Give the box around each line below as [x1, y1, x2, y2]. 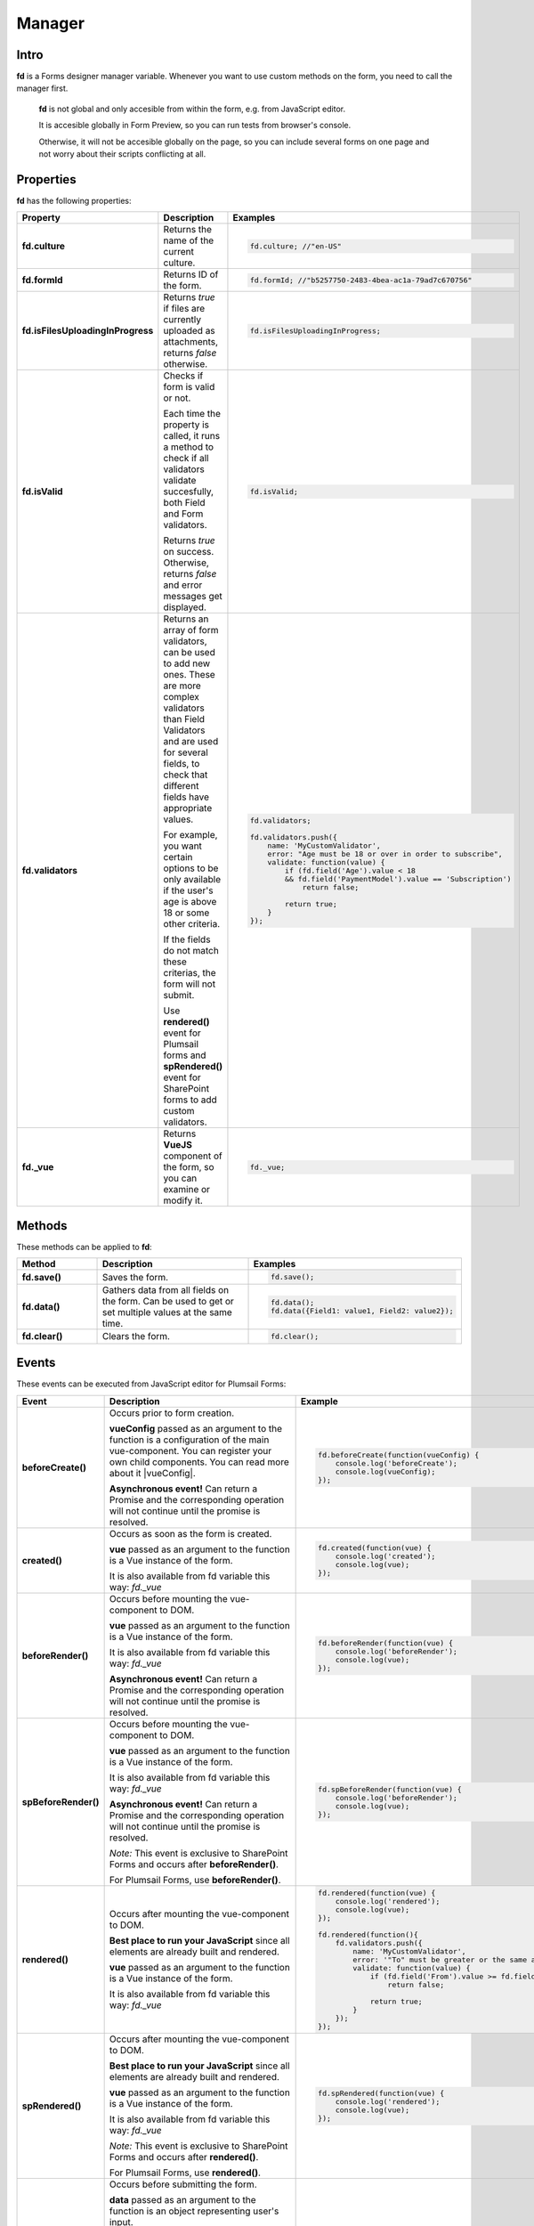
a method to [163, 441, 214, 453]
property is [163, 418, 209, 431]
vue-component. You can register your [109, 1444, 272, 1457]
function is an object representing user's [109, 2205, 279, 2217]
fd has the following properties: [16, 195, 132, 206]
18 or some [163, 906, 210, 919]
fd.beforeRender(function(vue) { [317, 1638, 454, 1647]
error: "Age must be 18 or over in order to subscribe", [267, 849, 503, 858]
